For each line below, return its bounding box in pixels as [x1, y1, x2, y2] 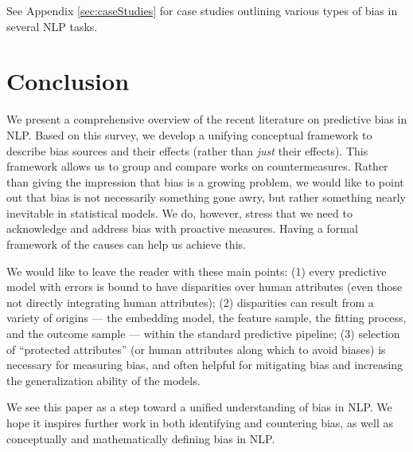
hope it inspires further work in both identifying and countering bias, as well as [6, 415, 393, 430]
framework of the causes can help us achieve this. [6, 236, 246, 253]
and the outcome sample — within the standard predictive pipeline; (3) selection [6, 325, 400, 342]
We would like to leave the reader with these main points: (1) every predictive [6, 262, 387, 279]
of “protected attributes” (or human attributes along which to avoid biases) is [6, 340, 386, 357]
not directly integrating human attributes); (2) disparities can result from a [6, 293, 374, 310]
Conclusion [6, 65, 130, 97]
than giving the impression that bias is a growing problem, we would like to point [6, 173, 404, 190]
